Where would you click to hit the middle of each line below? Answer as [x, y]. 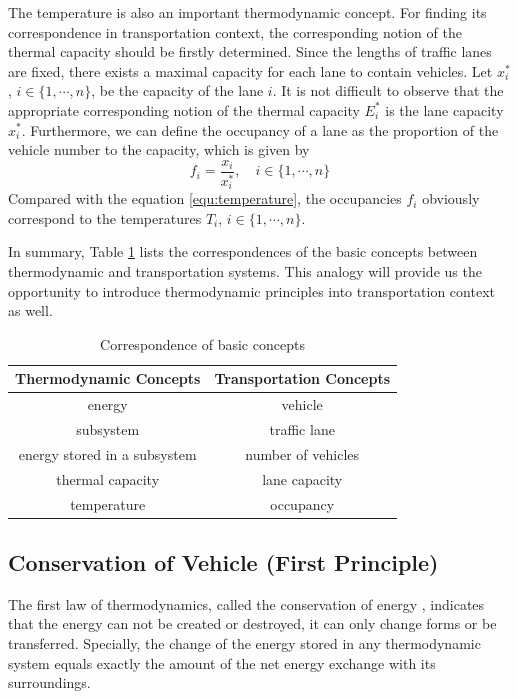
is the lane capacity [444, 109]
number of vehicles [302, 453]
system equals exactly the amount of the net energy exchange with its [222, 662]
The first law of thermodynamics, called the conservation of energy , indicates [246, 603]
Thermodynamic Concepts [108, 378]
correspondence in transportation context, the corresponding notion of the [235, 31]
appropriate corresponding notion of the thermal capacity [184, 109]
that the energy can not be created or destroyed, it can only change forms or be [252, 623]
